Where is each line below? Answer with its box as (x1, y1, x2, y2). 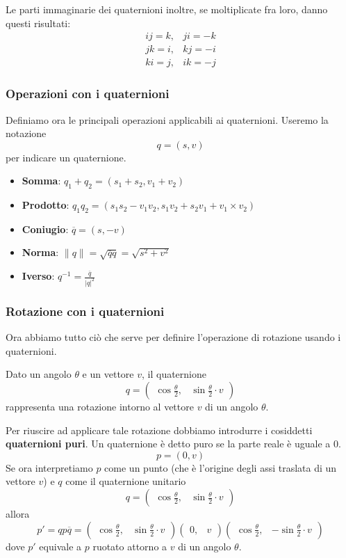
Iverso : (22, 269, 55, 283)
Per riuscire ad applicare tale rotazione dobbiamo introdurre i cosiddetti (6, 422, 313, 437)
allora (6, 506, 30, 520)
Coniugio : (22, 221, 69, 236)
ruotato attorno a (92, 539, 167, 553)
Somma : (22, 173, 61, 188)
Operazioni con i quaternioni (6, 85, 170, 102)
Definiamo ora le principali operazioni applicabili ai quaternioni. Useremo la (6, 112, 329, 127)
